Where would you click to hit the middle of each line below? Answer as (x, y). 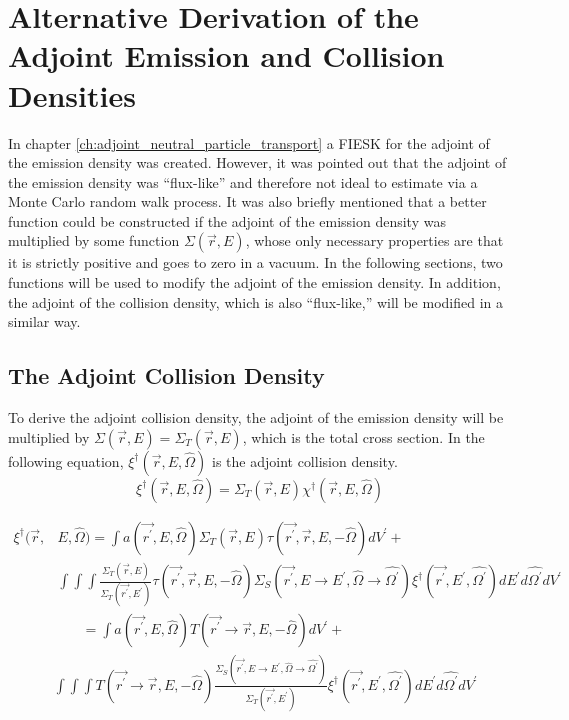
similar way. (44, 321)
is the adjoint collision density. (305, 460)
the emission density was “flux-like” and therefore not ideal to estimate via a (243, 181)
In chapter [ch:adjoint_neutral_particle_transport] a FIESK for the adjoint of (249, 142)
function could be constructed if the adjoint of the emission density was (227, 220)
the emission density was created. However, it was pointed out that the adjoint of (257, 162)
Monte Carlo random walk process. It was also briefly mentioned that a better (247, 201)
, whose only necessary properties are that (374, 240)
